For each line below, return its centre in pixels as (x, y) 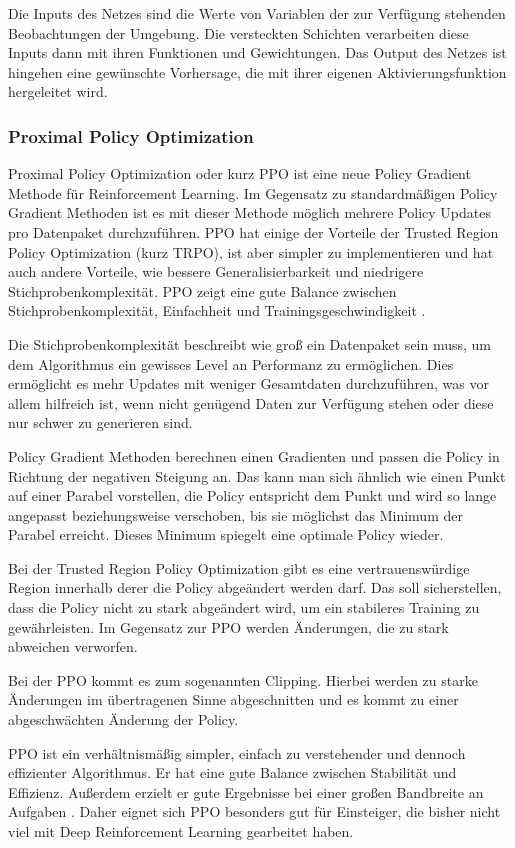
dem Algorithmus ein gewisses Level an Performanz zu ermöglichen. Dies (231, 363)
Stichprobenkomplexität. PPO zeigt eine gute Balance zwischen (202, 290)
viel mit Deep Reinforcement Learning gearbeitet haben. (181, 831)
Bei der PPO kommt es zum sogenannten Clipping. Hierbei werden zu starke (243, 679)
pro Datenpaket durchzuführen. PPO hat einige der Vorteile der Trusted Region (253, 231)
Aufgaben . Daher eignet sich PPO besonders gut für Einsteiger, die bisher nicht (254, 811)
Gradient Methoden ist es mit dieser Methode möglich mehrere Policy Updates (249, 212)
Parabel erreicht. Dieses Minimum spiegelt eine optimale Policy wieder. (226, 534)
